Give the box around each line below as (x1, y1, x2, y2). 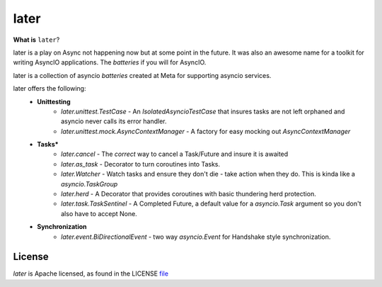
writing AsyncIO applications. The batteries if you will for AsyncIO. (13, 58, 207, 67)
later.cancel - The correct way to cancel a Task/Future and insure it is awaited (61, 150, 289, 159)
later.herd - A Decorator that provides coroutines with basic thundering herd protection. (61, 190, 316, 198)
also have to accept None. (61, 209, 137, 218)
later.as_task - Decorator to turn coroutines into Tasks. (61, 159, 221, 168)
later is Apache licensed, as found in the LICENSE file (13, 269, 169, 278)
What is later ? (13, 35, 60, 44)
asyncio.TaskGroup (61, 179, 118, 188)
